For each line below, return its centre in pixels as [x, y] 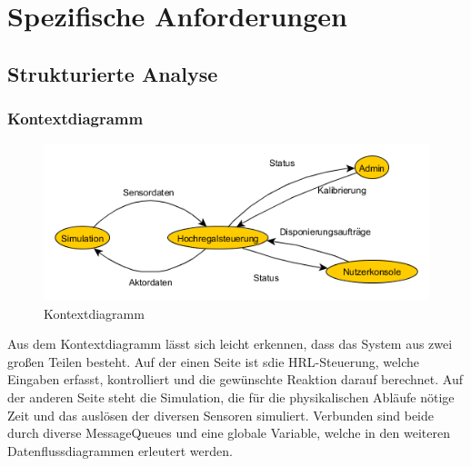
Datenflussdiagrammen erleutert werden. [120, 450]
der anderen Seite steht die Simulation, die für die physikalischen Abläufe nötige [231, 397]
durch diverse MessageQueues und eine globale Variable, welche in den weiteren [229, 433]
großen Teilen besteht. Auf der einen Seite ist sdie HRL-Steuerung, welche [213, 361]
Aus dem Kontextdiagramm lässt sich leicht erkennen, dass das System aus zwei [230, 344]
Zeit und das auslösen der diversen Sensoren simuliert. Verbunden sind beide [220, 415]
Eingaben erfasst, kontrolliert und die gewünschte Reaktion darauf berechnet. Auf [235, 379]
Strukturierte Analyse [113, 73]
